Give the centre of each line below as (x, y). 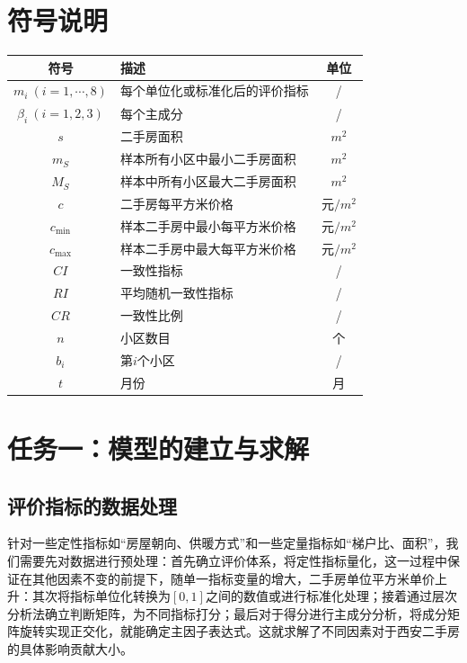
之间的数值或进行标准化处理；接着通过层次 (331, 596)
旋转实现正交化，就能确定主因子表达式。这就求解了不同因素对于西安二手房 (239, 631)
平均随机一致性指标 (176, 293)
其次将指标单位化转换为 (101, 596)
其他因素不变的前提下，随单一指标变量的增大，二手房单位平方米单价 (233, 578)
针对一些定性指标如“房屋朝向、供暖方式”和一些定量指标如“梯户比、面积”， (227, 543)
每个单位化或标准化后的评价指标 (214, 90)
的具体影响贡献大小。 (70, 648)
